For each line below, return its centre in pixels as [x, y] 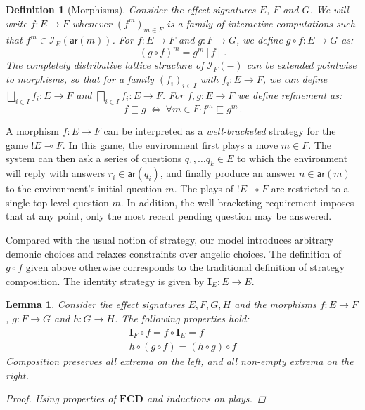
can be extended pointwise [301, 65]
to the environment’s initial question [84, 189]
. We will [329, 9]
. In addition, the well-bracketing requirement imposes [237, 202]
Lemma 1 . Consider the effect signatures [95, 304]
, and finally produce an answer [228, 173]
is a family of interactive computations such [261, 23]
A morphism [32, 131]
